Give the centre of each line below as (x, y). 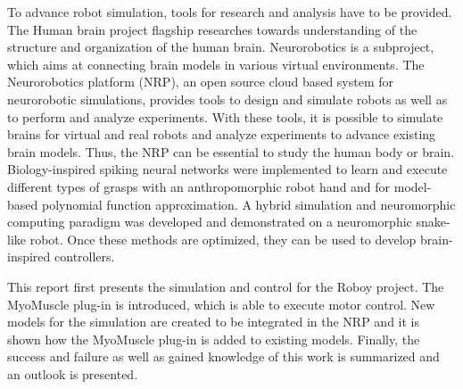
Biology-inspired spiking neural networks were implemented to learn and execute (227, 169)
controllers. (85, 257)
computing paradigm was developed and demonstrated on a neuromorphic (210, 222)
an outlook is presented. (73, 373)
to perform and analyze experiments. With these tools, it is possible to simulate (225, 116)
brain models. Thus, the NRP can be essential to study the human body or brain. (231, 151)
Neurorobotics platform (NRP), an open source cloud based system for (201, 82)
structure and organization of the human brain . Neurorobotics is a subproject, (221, 47)
